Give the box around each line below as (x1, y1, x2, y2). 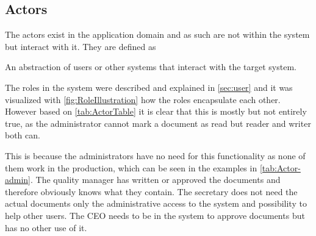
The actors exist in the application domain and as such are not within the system (5, 28, 310, 41)
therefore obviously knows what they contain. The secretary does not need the (5, 185, 298, 198)
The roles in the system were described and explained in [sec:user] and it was (5, 80, 293, 93)
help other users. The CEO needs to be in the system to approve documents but (5, 209, 305, 221)
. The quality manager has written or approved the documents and (31, 173, 281, 186)
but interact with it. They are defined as (5, 40, 156, 52)
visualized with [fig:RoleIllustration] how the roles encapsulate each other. (5, 93, 281, 105)
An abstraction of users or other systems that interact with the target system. (5, 60, 296, 73)
